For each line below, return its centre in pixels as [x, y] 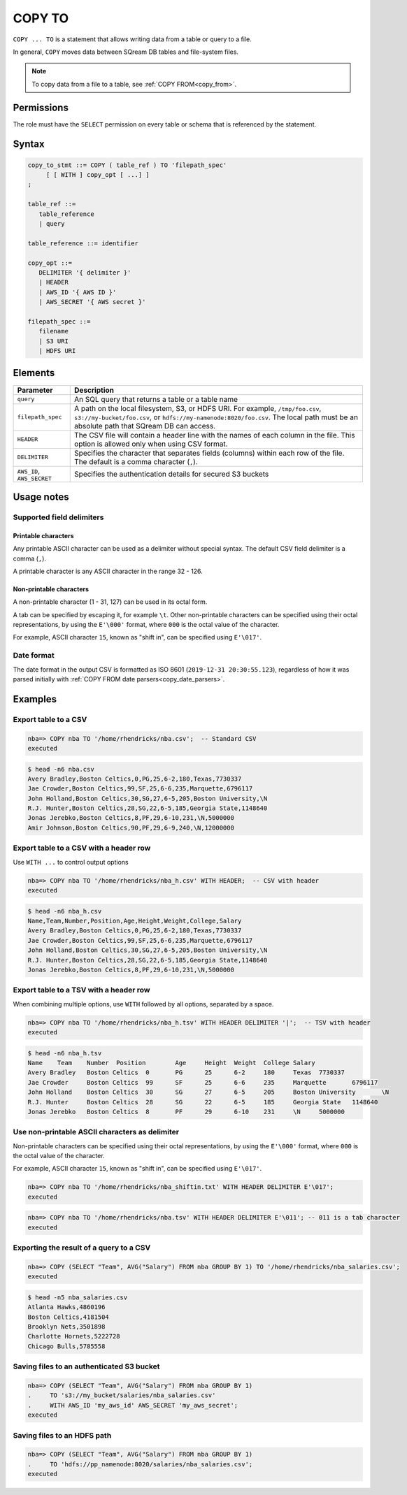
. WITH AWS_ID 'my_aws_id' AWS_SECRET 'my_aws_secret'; [133, 1405]
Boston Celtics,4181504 [69, 1317]
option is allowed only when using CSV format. [151, 444]
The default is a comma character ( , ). [136, 461]
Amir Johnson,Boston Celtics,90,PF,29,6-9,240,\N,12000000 [131, 828]
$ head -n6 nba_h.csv [65, 911]
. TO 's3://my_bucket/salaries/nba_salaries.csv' [122, 1395]
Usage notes [41, 497]
